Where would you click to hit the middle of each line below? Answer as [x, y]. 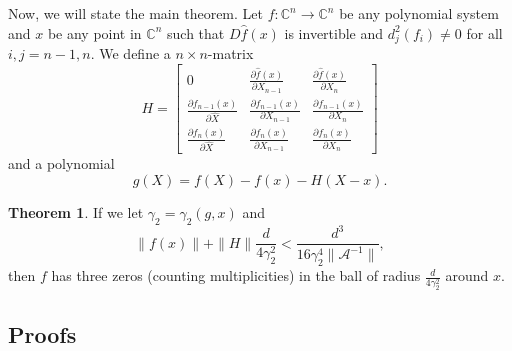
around [467, 275]
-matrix [230, 53]
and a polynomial [61, 163]
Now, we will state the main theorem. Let [135, 13]
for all [484, 32]
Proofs [42, 333]
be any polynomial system [419, 13]
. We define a [130, 53]
